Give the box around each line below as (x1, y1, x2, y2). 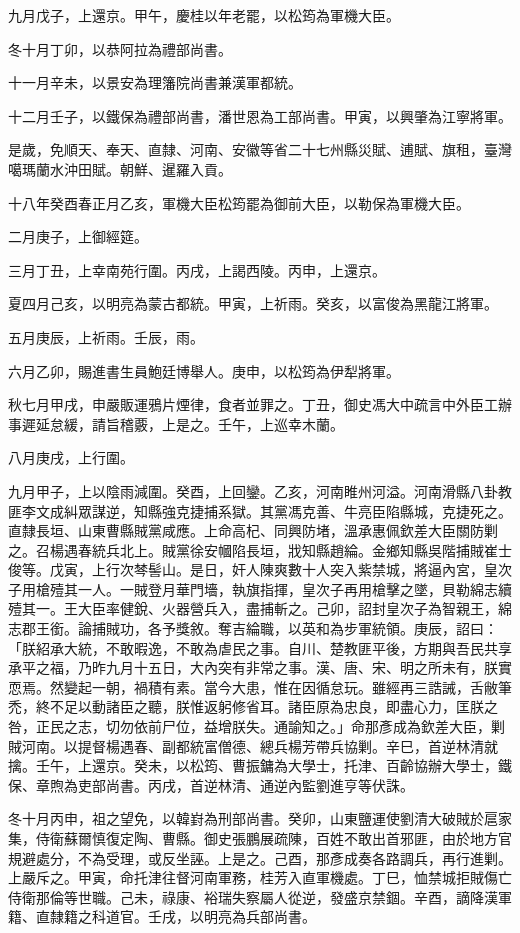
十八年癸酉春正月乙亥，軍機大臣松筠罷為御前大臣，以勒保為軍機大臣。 (8, 192, 470, 213)
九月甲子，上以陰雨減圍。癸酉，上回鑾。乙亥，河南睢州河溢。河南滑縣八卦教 (8, 480, 512, 501)
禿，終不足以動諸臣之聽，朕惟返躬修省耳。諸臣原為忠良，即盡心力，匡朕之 (8, 696, 498, 717)
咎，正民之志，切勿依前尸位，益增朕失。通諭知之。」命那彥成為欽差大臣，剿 (8, 716, 505, 737)
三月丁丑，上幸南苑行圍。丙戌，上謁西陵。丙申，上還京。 (8, 259, 386, 280)
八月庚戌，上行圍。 (8, 447, 134, 468)
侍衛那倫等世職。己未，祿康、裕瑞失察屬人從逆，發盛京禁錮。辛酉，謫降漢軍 (8, 886, 512, 907)
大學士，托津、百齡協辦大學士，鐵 (287, 755, 512, 776)
